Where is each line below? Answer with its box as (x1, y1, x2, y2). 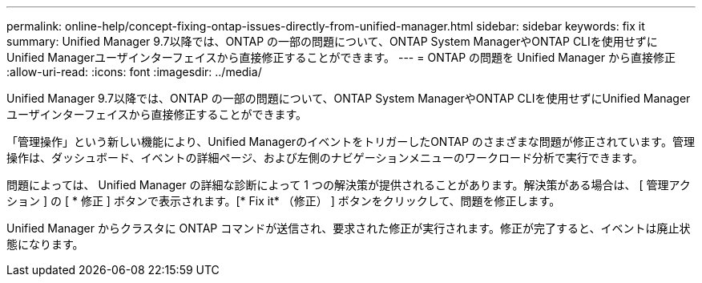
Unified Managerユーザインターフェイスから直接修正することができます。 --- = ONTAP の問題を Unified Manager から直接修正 (6, 51, 676, 64)
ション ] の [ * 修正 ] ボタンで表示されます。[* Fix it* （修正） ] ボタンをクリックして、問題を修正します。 (6, 194, 561, 208)
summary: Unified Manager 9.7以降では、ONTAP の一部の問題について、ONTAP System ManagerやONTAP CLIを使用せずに (6, 34, 658, 48)
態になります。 (6, 237, 84, 251)
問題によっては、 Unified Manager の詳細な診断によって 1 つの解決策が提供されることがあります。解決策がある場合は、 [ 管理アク (6, 178, 691, 192)
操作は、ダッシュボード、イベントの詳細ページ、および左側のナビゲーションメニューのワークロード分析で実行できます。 (6, 151, 643, 164)
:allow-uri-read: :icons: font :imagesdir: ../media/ (6, 65, 262, 79)
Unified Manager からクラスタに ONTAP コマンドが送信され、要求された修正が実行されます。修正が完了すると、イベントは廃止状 (6, 221, 691, 235)
